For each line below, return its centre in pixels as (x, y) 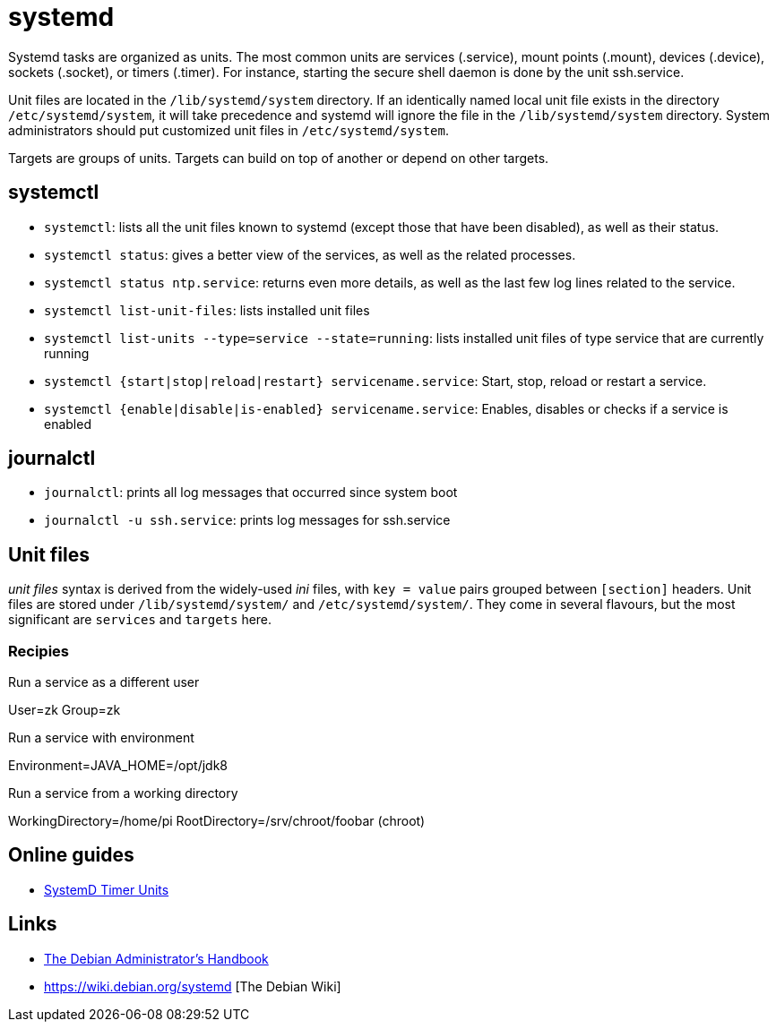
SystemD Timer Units (107, 889)
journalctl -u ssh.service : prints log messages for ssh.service (247, 520)
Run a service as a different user (104, 682)
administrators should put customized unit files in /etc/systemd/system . (228, 130)
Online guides (71, 855)
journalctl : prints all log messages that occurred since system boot (251, 493)
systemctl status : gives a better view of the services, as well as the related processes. (310, 254)
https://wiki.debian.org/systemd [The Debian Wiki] (193, 986)
